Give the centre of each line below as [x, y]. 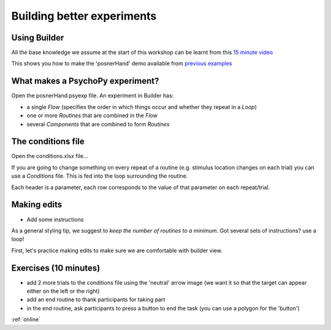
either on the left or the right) [63, 291]
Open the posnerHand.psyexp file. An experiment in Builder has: [93, 96]
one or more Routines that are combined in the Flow [92, 116]
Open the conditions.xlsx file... [50, 156]
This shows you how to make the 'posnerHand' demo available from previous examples [122, 64]
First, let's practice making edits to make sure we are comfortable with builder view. [117, 250]
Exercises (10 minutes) [56, 268]
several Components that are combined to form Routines [98, 124]
